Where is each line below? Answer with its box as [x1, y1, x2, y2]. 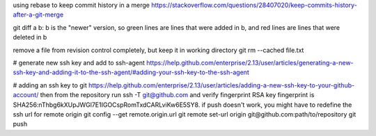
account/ [13, 91, 39, 99]
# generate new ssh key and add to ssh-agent [13, 58, 146, 67]
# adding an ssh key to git [13, 80, 87, 90]
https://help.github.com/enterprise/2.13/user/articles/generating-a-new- [146, 58, 354, 67]
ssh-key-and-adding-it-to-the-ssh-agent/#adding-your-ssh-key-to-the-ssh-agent [13, 68, 250, 76]
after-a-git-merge [13, 10, 64, 19]
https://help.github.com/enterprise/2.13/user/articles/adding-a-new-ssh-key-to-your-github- [88, 80, 355, 90]
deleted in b [13, 33, 47, 42]
